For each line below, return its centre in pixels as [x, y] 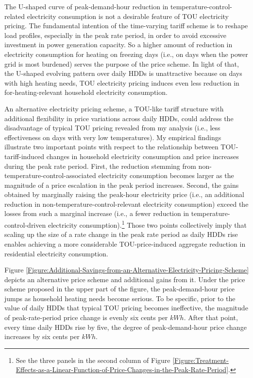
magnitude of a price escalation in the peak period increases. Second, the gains [122, 185]
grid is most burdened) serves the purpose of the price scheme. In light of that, [122, 63]
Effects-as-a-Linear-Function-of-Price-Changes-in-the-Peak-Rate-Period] [122, 369]
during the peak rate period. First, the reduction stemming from [100, 166]
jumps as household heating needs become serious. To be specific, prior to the [120, 298]
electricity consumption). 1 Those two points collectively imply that [147, 224]
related [15, 16]
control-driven [25, 225]
